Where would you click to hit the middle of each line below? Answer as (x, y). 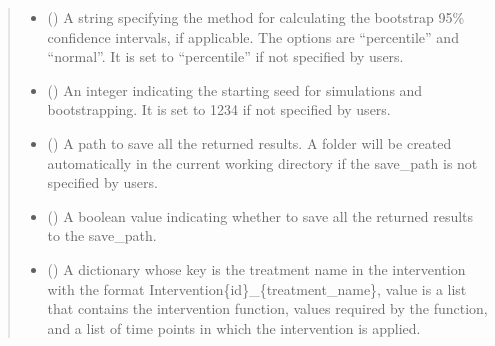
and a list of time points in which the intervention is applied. (234, 327)
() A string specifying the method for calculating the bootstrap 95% (256, 17)
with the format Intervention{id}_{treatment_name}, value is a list (257, 288)
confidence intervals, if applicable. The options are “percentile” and (253, 36)
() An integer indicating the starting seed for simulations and (235, 89)
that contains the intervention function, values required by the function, (267, 308)
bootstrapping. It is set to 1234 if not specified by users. (219, 109)
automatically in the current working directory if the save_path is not (262, 162)
